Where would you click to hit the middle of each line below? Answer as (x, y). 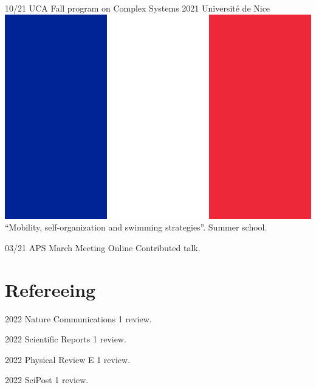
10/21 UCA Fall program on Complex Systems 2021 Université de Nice (138, 8)
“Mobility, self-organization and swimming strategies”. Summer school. (136, 227)
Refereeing (50, 289)
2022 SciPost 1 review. (47, 380)
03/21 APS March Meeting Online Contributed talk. (103, 247)
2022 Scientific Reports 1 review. (66, 339)
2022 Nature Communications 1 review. (78, 318)
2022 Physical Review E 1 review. (68, 359)
